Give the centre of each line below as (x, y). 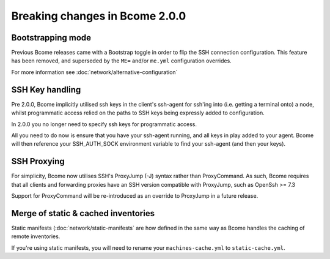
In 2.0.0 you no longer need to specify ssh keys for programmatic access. (104, 124)
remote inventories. (36, 236)
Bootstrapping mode (51, 38)
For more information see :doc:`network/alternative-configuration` (94, 72)
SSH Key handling (46, 90)
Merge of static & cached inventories (83, 213)
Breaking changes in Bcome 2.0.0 (99, 16)
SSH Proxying (38, 161)
